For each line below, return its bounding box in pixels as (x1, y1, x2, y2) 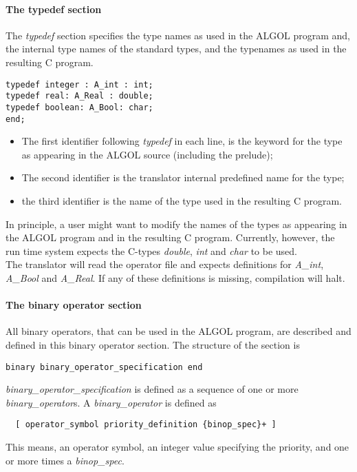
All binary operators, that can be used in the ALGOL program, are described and (6, 324, 351, 338)
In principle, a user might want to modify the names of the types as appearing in (6, 216, 347, 231)
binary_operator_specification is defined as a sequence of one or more (6, 382, 299, 396)
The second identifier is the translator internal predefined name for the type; (21, 170, 345, 185)
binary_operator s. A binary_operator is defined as (6, 395, 217, 409)
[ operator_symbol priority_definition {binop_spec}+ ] (15, 420, 277, 430)
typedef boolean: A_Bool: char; (6, 102, 153, 112)
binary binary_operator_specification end (6, 362, 203, 372)
